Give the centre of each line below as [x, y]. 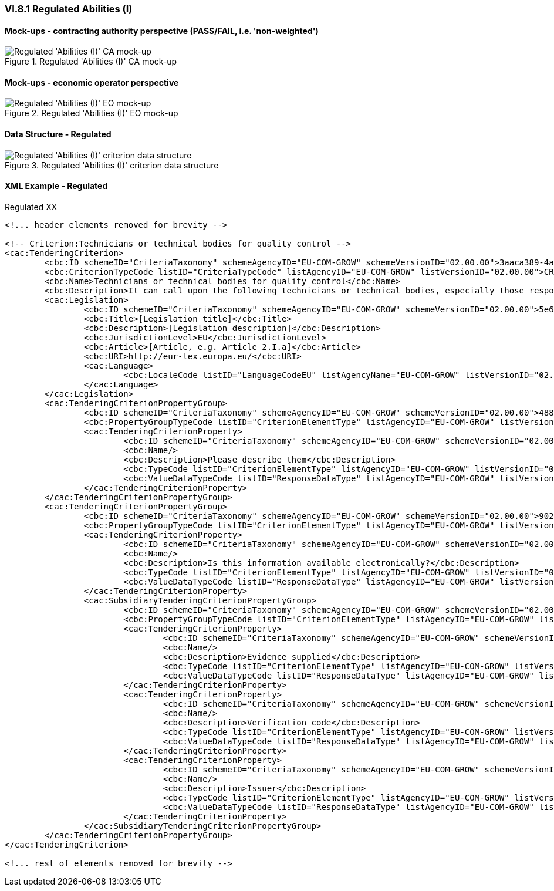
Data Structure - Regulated [58, 134]
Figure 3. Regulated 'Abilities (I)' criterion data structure [112, 165]
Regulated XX [31, 207]
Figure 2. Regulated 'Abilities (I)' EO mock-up [92, 113]
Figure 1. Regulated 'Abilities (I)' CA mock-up [91, 62]
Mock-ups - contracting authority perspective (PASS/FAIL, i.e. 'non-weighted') [162, 31]
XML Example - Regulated [56, 186]
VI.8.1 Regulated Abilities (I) [69, 9]
